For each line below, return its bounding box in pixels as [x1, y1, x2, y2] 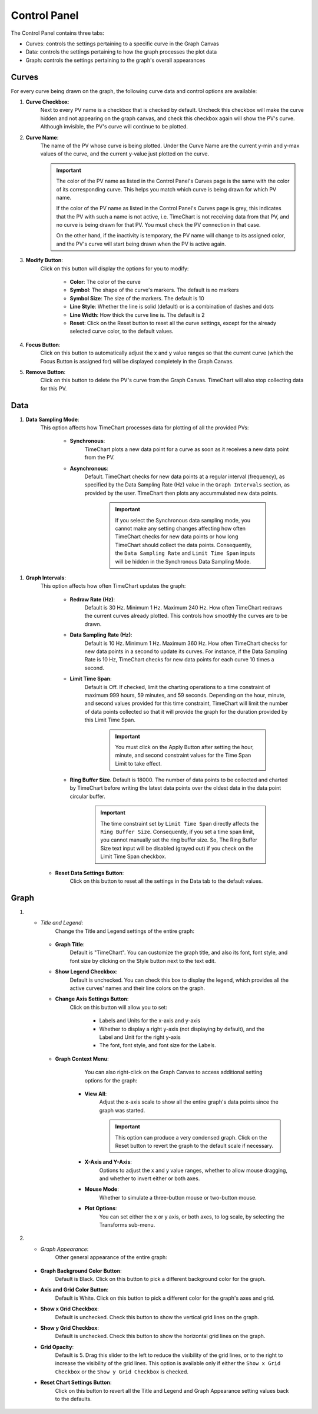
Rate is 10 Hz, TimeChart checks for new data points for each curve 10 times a [84, 656, 274, 663]
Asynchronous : [69, 465, 109, 472]
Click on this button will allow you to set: [69, 1004, 168, 1011]
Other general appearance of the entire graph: [55, 1254, 167, 1261]
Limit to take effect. [115, 760, 162, 767]
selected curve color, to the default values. [69, 327, 174, 335]
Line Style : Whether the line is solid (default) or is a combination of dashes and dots [69, 303, 274, 310]
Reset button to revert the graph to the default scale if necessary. [115, 1142, 274, 1149]
